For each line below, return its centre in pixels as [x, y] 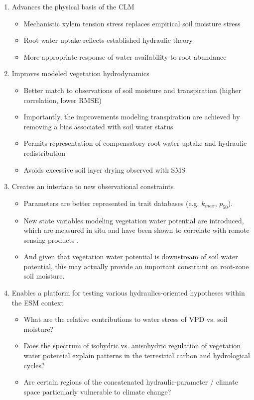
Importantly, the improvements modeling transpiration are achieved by [132, 117]
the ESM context [38, 302]
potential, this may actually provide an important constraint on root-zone [136, 266]
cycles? [34, 365]
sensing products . [51, 240]
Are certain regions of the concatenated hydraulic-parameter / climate [131, 382]
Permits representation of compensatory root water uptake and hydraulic [135, 143]
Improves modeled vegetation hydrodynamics [80, 73]
